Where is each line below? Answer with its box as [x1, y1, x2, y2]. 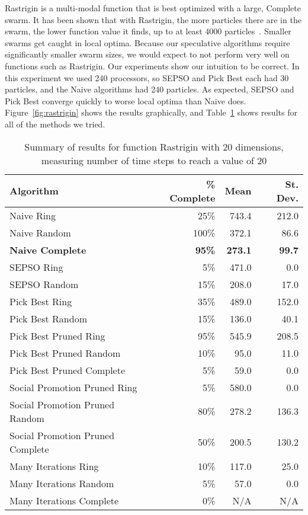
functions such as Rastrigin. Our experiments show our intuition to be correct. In [5, 59, 300, 72]
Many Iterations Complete [9, 493, 119, 507]
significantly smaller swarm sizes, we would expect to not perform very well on [5, 48, 290, 60]
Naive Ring [9, 208, 56, 222]
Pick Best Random [9, 311, 87, 325]
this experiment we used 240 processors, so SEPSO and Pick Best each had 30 [5, 71, 289, 84]
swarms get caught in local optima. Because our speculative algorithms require [5, 36, 290, 49]
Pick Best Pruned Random [9, 346, 121, 360]
